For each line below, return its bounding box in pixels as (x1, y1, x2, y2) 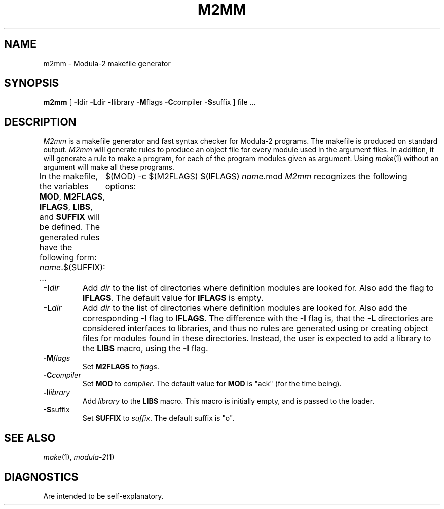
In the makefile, (39, 171, 98, 182)
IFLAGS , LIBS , (39, 202, 93, 212)
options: (105, 181, 136, 192)
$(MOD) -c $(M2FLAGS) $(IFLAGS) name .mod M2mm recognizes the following (105, 171, 408, 182)
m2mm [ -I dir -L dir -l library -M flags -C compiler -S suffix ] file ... (43, 98, 256, 107)
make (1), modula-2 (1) (43, 453, 115, 462)
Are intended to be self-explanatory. (43, 491, 164, 500)
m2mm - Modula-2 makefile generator (43, 59, 171, 68)
